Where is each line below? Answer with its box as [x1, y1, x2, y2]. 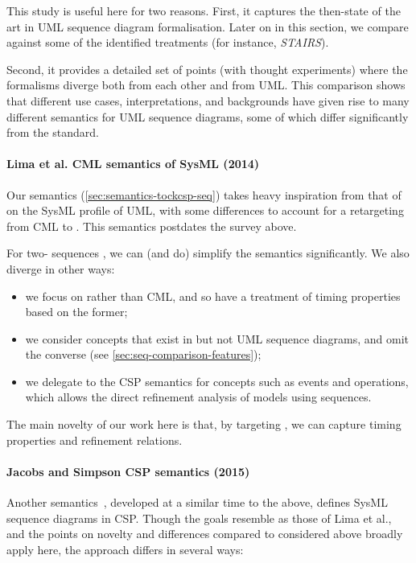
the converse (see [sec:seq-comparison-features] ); [25, 346, 262, 363]
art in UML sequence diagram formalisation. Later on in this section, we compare [6, 18, 409, 35]
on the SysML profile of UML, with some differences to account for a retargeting [6, 202, 404, 219]
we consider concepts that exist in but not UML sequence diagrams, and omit [25, 330, 410, 347]
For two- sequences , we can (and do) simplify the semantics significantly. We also [6, 245, 410, 261]
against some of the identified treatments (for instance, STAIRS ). [6, 34, 329, 51]
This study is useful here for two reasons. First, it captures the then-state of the [6, 2, 401, 18]
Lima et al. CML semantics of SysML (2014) [6, 155, 260, 172]
